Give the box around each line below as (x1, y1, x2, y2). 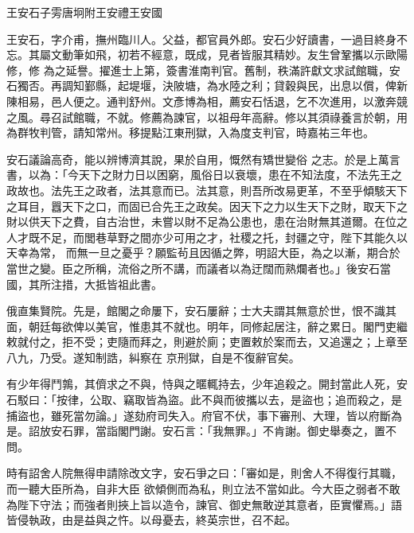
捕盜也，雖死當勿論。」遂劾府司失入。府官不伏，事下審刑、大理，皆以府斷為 (6, 407, 402, 423)
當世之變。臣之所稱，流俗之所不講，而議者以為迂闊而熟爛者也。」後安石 (6, 259, 380, 276)
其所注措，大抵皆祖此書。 (28, 275, 162, 292)
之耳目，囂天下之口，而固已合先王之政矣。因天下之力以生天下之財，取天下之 (6, 197, 408, 214)
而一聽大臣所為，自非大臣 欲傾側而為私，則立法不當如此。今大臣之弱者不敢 (6, 480, 400, 497)
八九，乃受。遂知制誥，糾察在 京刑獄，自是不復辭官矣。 (6, 348, 300, 365)
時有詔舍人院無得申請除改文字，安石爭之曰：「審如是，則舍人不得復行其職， (6, 465, 402, 481)
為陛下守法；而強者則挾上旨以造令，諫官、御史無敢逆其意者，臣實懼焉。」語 (6, 496, 402, 512)
